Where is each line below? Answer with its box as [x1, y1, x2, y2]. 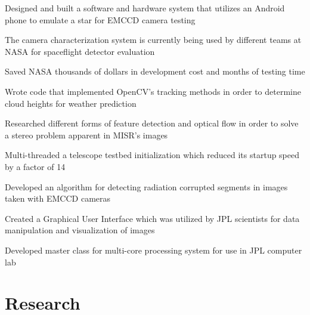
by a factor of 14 [5, 160, 66, 172]
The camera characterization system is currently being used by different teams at [5, 33, 302, 46]
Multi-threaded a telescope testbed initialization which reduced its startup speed [5, 149, 300, 161]
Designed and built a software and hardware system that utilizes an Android [5, 2, 285, 14]
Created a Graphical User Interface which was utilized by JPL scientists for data [5, 212, 300, 224]
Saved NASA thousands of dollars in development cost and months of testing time [5, 65, 305, 78]
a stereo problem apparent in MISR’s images [5, 128, 168, 141]
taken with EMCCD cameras [5, 192, 111, 205]
